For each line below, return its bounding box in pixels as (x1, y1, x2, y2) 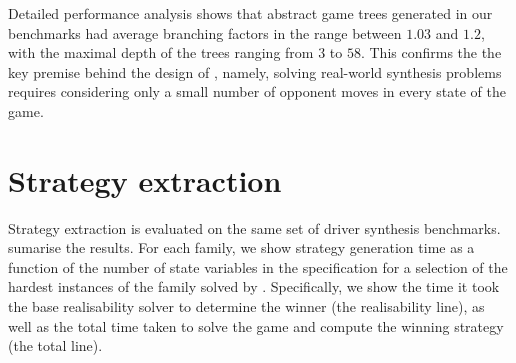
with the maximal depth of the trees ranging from (8, 42, 314, 63)
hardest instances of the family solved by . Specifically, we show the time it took (8, 276, 500, 297)
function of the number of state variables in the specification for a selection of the (8, 256, 508, 277)
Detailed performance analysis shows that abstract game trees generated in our (8, 3, 493, 23)
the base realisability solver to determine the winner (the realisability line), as (8, 296, 485, 317)
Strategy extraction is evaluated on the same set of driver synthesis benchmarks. (8, 217, 501, 238)
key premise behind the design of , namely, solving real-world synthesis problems (8, 61, 502, 82)
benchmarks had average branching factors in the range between (8, 22, 402, 43)
